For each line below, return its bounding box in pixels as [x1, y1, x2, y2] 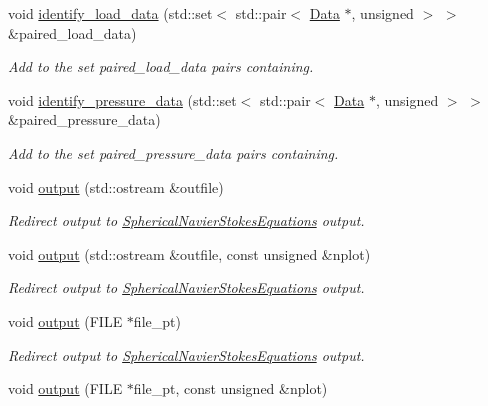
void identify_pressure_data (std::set [8, 89, 237, 110]
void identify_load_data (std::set [8, 3, 213, 23]
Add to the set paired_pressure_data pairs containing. [8, 142, 339, 163]
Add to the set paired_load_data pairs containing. [8, 56, 314, 77]
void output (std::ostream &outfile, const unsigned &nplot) [8, 243, 371, 264]
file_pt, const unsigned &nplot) [133, 378, 328, 399]
